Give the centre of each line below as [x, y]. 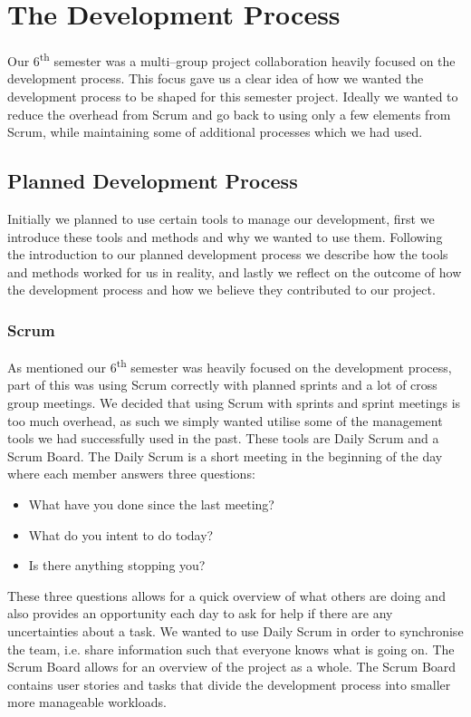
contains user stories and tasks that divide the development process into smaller [229, 684]
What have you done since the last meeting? [151, 504]
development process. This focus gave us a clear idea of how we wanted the [216, 78]
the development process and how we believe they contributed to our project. [221, 290]
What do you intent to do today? [121, 534]
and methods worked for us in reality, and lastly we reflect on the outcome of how [235, 271]
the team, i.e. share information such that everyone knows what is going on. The [231, 649]
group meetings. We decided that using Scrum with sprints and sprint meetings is [234, 402]
